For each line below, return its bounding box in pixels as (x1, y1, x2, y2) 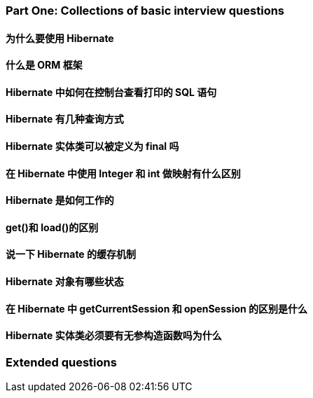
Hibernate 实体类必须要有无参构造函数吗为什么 (6, 329, 222, 342)
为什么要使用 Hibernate (6, 32, 114, 44)
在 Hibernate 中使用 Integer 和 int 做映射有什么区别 (6, 167, 241, 179)
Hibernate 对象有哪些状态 (6, 275, 124, 288)
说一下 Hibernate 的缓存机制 (6, 248, 137, 261)
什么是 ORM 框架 (6, 59, 83, 71)
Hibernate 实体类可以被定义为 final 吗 (6, 140, 179, 153)
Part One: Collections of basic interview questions (6, 4, 285, 18)
